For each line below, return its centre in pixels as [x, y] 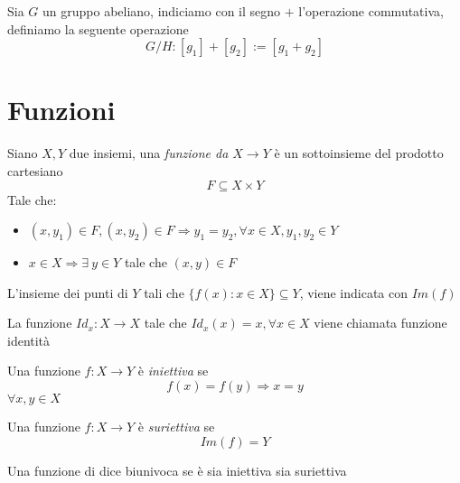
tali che [164, 292]
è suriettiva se [176, 427]
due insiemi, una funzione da [149, 153]
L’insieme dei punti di [68, 292]
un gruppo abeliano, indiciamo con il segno [162, 11]
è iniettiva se [173, 371]
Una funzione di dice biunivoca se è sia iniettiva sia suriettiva [177, 470]
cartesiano [35, 170]
